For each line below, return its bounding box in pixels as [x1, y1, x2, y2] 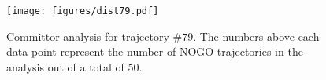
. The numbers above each [193, 27, 320, 44]
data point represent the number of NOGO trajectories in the [6, 43, 303, 60]
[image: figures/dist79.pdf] [6, 5, 159, 16]
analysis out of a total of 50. [6, 58, 143, 75]
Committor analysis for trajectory [6, 27, 169, 44]
